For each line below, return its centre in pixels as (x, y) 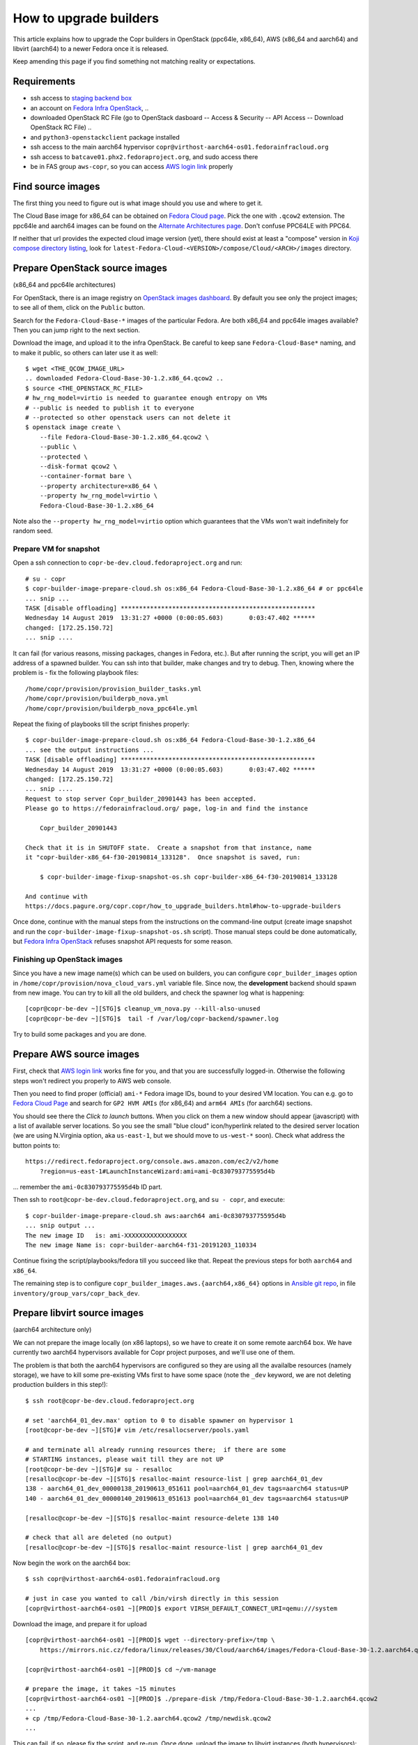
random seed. (33, 531)
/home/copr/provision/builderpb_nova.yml (97, 699)
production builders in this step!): (60, 1385)
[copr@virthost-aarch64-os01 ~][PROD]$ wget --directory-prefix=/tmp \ (150, 1640)
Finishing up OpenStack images (68, 959)
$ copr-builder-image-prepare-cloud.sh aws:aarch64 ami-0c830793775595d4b (156, 1216)
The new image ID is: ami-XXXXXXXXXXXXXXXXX (106, 1235)
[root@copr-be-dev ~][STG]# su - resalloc (99, 1469)
